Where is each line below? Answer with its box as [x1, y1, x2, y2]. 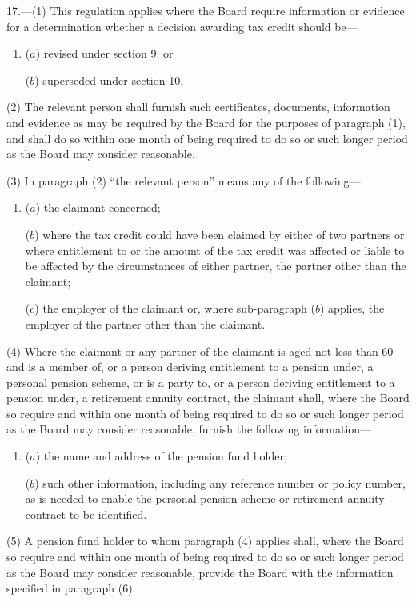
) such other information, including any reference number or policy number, [34, 474, 406, 491]
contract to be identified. [25, 505, 147, 522]
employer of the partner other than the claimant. [25, 315, 266, 332]
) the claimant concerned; [35, 199, 161, 216]
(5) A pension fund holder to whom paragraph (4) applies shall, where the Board [6, 532, 404, 549]
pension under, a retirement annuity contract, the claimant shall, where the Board [6, 389, 410, 406]
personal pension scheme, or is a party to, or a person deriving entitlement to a [6, 373, 395, 390]
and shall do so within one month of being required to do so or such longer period [6, 130, 408, 146]
